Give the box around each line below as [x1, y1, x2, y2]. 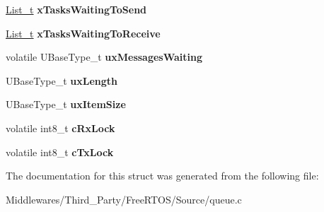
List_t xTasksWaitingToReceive [6, 25, 161, 40]
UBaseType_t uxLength [6, 73, 117, 88]
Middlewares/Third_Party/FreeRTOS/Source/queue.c [6, 192, 242, 206]
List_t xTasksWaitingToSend [6, 2, 147, 16]
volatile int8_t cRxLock [6, 120, 115, 135]
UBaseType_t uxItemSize [6, 97, 126, 112]
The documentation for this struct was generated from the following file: [6, 168, 319, 183]
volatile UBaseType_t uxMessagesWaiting [6, 49, 203, 64]
